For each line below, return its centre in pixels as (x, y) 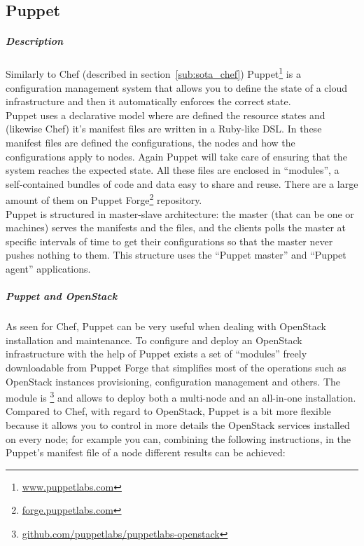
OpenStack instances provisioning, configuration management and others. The (173, 381)
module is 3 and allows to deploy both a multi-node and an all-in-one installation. (181, 396)
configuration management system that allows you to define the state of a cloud (176, 87)
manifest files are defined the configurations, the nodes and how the (150, 142)
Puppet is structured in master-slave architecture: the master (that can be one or (180, 213)
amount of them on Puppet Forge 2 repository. (104, 199)
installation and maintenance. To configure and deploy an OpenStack (154, 340)
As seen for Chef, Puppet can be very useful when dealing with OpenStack (166, 326)
